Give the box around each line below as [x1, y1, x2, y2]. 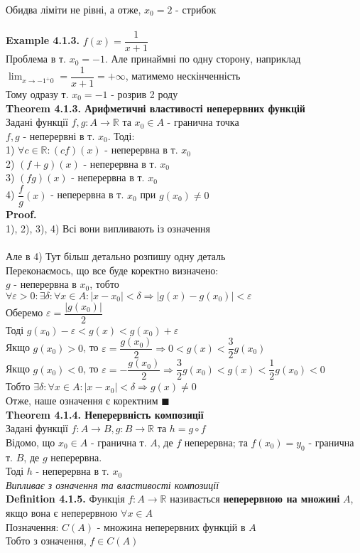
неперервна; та [184, 434, 248, 449]
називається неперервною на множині [170, 491, 340, 506]
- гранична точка [167, 114, 239, 129]
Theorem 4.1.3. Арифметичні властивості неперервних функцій [6, 100, 305, 115]
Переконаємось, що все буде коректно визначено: [6, 262, 219, 277]
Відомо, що [6, 434, 55, 449]
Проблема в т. [6, 51, 67, 66]
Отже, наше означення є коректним [6, 393, 158, 408]
